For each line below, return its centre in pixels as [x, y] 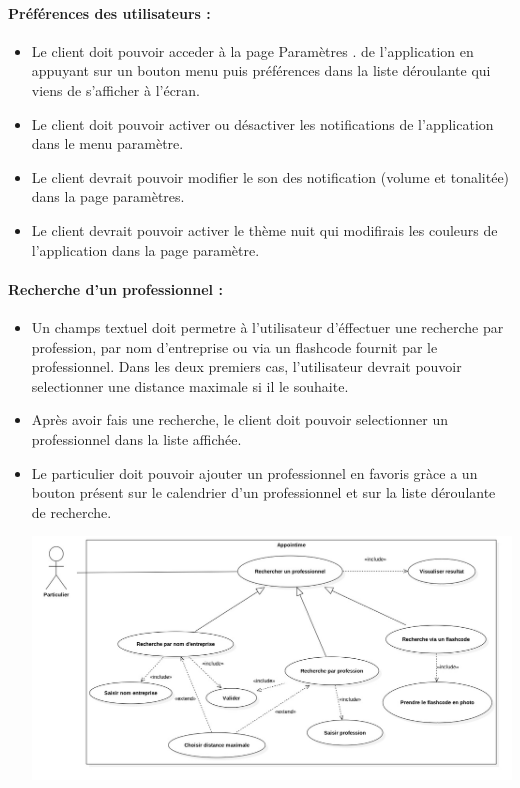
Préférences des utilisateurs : [109, 12]
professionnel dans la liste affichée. [136, 438]
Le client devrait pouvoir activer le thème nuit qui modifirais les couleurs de [264, 229]
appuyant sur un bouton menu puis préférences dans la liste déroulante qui [261, 70]
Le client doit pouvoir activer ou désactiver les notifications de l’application [262, 123]
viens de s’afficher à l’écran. [116, 89]
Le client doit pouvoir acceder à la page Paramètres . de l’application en [252, 50]
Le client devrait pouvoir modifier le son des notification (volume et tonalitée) [270, 176]
